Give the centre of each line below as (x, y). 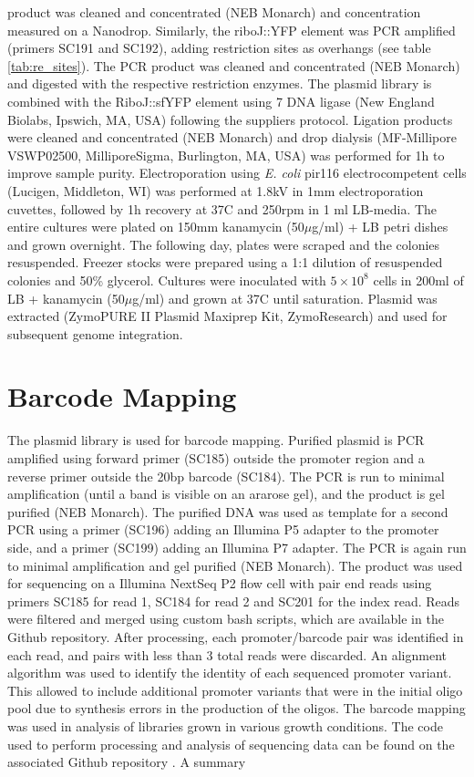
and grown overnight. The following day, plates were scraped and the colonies (224, 244)
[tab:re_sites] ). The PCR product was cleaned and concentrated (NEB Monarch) (234, 65)
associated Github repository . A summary (127, 762)
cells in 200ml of (418, 280)
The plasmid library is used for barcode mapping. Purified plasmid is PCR (216, 440)
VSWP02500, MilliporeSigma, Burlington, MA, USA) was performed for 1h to (226, 155)
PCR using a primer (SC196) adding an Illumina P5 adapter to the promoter (223, 529)
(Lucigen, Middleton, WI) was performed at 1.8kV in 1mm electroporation (216, 190)
